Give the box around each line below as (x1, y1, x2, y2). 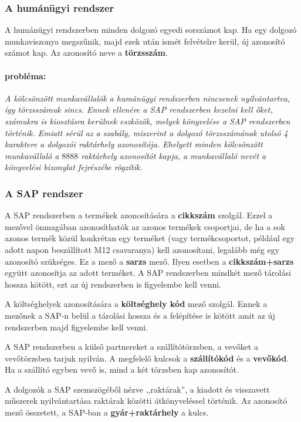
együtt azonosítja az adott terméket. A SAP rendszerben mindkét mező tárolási (5, 266, 291, 279)
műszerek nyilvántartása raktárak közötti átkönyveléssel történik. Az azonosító (5, 394, 288, 407)
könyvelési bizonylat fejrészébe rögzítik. (5, 161, 143, 173)
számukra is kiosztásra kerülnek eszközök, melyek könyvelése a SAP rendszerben (5, 114, 290, 127)
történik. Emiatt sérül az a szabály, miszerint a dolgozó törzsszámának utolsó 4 (5, 126, 288, 139)
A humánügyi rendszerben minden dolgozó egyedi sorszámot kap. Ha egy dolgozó (5, 23, 297, 36)
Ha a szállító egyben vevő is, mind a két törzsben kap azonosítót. (5, 363, 239, 376)
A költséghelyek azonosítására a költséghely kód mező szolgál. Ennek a (5, 298, 268, 310)
